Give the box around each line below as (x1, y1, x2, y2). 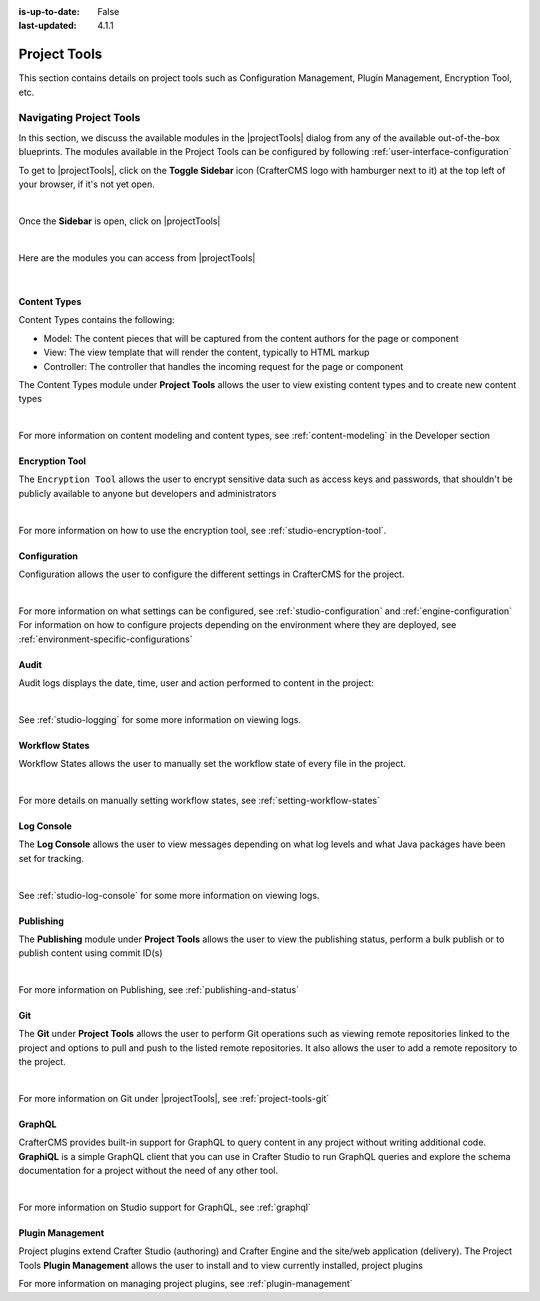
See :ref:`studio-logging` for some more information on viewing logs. (18, 713, 302, 725)
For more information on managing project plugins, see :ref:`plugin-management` (18, 1278, 354, 1290)
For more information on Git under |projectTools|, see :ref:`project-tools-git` (18, 1093, 330, 1105)
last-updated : (18, 20, 77, 32)
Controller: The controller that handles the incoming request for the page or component (43, 360, 404, 372)
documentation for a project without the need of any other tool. (18, 1165, 279, 1177)
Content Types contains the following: (18, 314, 175, 326)
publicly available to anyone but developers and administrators (18, 487, 277, 499)
